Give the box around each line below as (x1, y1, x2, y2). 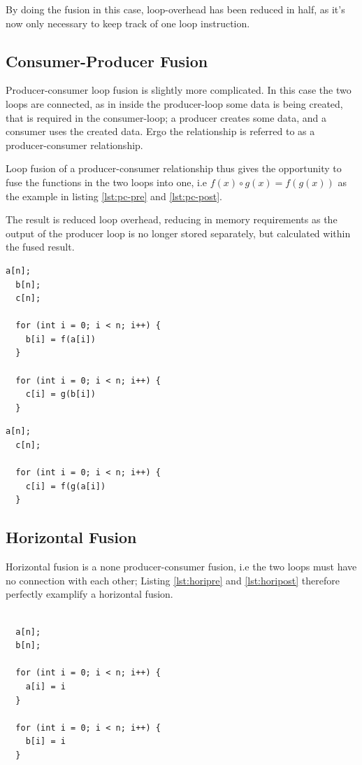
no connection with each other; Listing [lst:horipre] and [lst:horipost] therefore (6, 573, 340, 587)
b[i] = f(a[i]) (25, 334, 96, 344)
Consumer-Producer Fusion (6, 50, 208, 71)
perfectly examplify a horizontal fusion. (6, 587, 173, 601)
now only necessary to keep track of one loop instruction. (6, 15, 250, 30)
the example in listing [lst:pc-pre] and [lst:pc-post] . (6, 188, 222, 203)
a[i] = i (25, 681, 66, 692)
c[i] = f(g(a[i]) (25, 481, 106, 491)
